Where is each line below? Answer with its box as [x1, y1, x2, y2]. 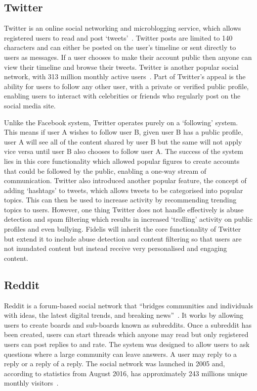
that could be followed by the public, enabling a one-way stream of [4, 165, 207, 176]
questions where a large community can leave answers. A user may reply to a [4, 348, 237, 359]
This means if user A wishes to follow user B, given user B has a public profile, [4, 127, 243, 137]
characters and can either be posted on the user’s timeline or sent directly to [4, 42, 236, 52]
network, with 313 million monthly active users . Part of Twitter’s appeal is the [4, 71, 246, 82]
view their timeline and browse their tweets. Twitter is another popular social [4, 61, 239, 72]
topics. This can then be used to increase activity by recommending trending [4, 195, 237, 205]
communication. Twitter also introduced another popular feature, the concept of [4, 175, 247, 186]
